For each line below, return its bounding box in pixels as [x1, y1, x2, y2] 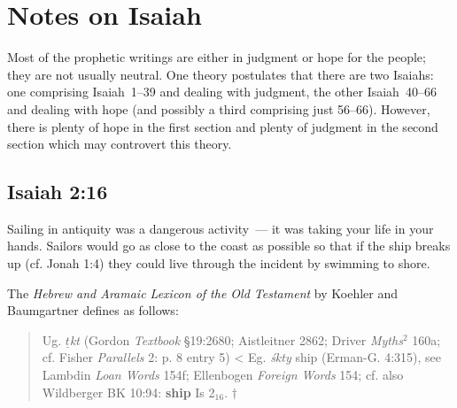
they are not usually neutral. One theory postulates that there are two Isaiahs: [7, 65, 434, 83]
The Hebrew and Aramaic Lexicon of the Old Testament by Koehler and [7, 283, 398, 302]
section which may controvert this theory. [7, 135, 232, 153]
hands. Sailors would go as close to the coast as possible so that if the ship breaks [7, 236, 451, 255]
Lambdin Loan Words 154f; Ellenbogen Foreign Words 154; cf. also [42, 366, 404, 384]
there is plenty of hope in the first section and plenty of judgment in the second [7, 117, 438, 135]
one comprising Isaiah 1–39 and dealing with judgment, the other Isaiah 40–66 [7, 82, 437, 101]
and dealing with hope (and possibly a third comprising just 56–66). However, [7, 99, 430, 118]
